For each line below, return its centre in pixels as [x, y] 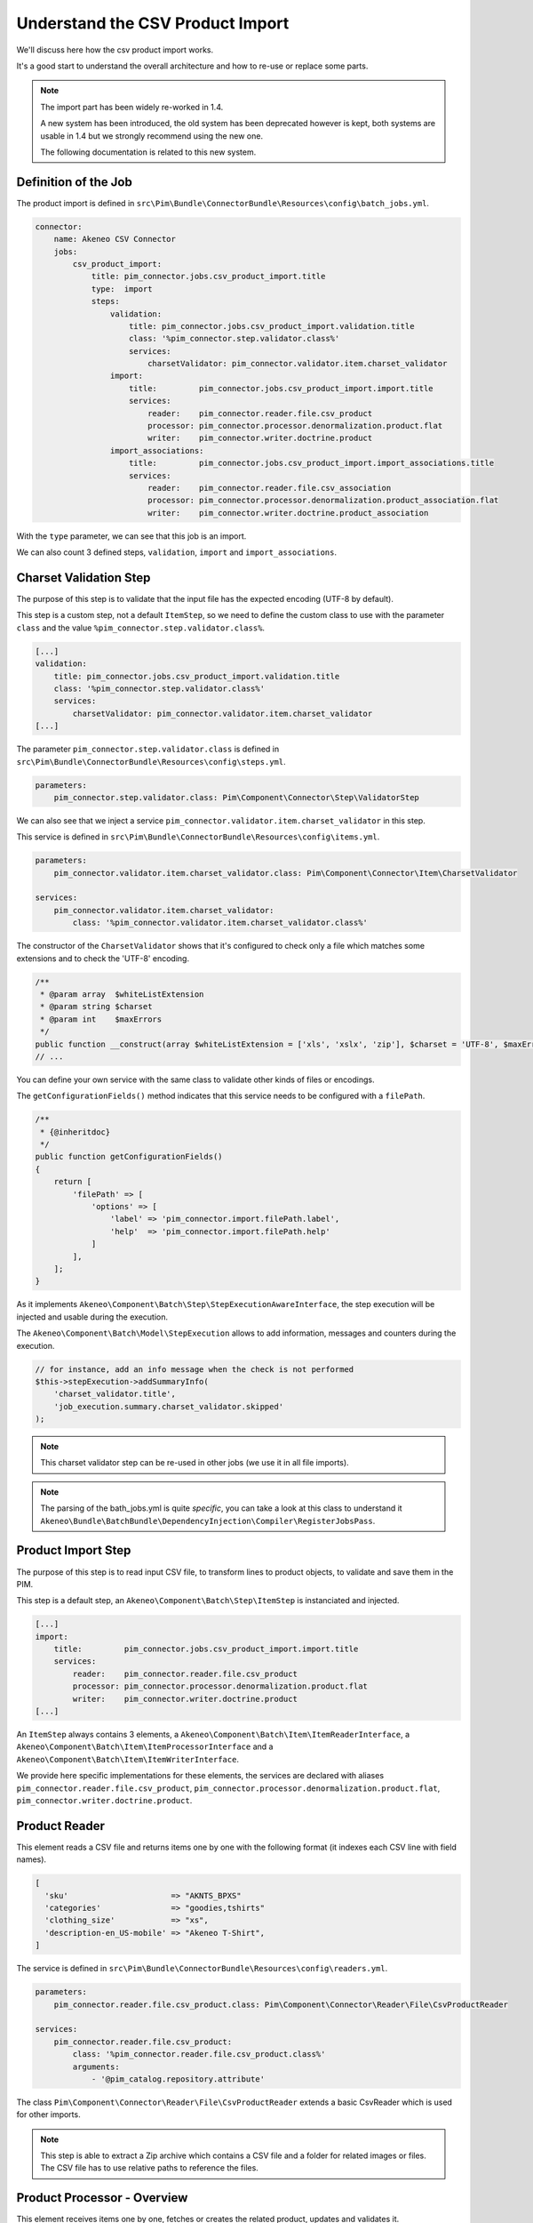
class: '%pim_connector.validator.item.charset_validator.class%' [220, 923]
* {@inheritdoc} [76, 1132]
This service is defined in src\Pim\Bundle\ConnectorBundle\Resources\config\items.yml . [198, 837]
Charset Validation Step [84, 578]
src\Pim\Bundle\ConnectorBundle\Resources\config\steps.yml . [151, 761]
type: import [122, 289]
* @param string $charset [96, 1007]
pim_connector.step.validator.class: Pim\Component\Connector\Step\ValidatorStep [236, 797]
